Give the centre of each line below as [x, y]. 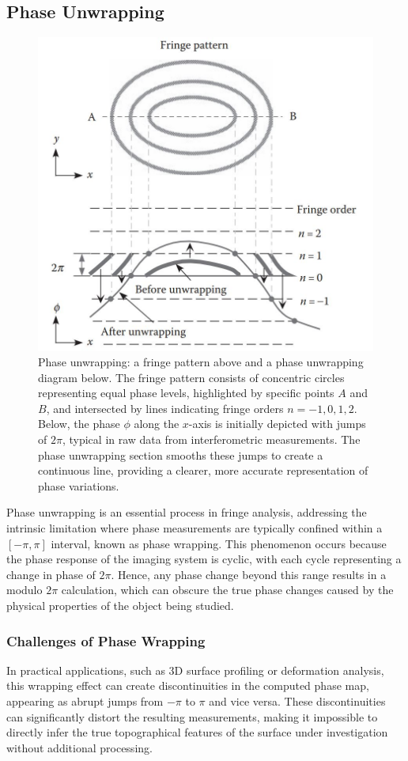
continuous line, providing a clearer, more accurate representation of [203, 470]
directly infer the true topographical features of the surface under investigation [197, 732]
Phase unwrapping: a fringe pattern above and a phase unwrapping [201, 362]
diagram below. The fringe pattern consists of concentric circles [191, 377]
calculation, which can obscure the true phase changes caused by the [227, 590]
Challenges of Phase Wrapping [106, 640]
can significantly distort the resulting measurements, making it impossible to [192, 716]
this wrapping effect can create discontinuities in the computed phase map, [188, 685]
